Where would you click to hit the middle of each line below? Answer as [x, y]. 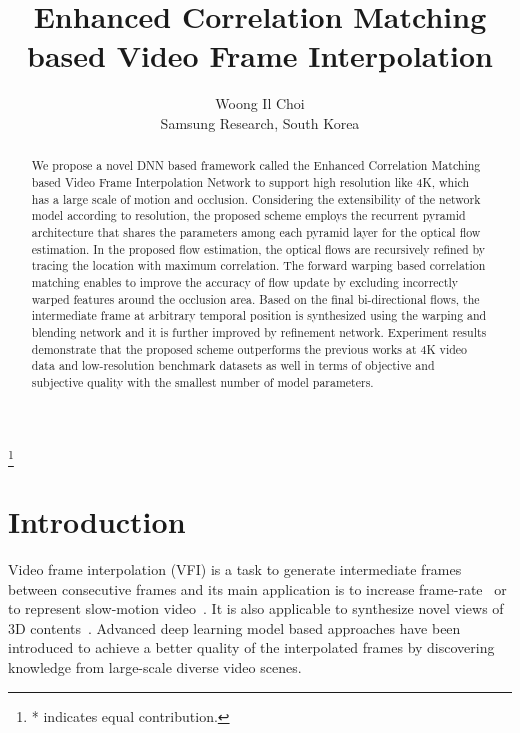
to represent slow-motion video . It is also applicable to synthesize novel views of [256, 608]
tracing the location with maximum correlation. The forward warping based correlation [258, 265]
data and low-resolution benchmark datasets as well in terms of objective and [233, 365]
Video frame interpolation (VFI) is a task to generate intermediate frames [235, 568]
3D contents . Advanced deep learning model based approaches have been [234, 627]
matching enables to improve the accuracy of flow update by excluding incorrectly [245, 281]
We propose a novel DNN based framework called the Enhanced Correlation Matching [256, 165]
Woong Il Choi [260, 103]
